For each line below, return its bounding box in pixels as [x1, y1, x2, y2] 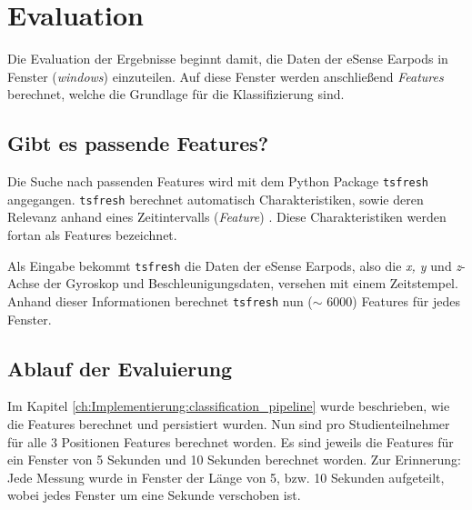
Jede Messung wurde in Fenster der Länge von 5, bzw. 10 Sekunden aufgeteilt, [7, 467, 445, 486]
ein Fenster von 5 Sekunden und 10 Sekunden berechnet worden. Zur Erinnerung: [7, 450, 461, 469]
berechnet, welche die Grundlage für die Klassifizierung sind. [7, 85, 345, 104]
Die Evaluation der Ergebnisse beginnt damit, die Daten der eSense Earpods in [7, 49, 448, 68]
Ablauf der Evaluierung [7, 354, 233, 382]
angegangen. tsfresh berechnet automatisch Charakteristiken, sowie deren [7, 189, 424, 208]
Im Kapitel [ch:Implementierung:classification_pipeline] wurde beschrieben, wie [7, 396, 450, 415]
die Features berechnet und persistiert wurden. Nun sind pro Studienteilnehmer [7, 414, 450, 433]
